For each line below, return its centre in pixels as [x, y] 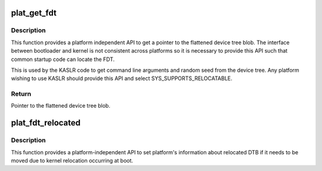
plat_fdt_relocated [46, 123]
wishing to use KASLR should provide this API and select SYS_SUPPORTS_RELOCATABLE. [122, 78]
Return [21, 94]
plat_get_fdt [34, 13]
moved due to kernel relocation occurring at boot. [72, 161]
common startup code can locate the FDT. [63, 59]
